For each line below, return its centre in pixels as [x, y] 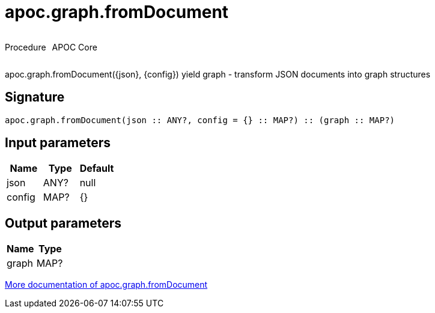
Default [97, 169]
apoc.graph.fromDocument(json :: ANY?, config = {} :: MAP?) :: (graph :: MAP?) [200, 120]
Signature [35, 97]
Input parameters [58, 143]
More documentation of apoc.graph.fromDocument [106, 285]
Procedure [26, 47]
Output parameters [63, 223]
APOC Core [75, 47]
